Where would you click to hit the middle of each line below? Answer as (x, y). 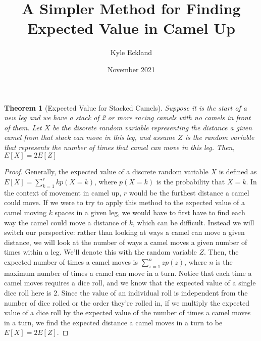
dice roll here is (28, 293)
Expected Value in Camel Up (131, 28)
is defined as (238, 172)
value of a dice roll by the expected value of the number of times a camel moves (127, 312)
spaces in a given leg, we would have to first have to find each (150, 212)
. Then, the (221, 252)
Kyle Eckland (131, 52)
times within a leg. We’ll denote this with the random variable (100, 252)
